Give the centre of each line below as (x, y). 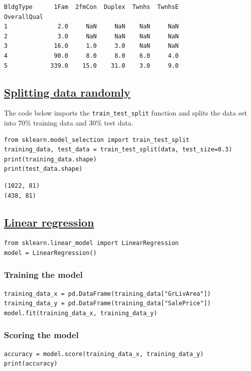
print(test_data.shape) (43, 169)
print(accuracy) (31, 364)
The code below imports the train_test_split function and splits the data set (125, 113)
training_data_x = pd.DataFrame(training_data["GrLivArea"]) (108, 294)
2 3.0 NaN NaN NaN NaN (91, 36)
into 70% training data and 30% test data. (69, 123)
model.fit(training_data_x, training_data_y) (81, 313)
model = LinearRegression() (51, 253)
